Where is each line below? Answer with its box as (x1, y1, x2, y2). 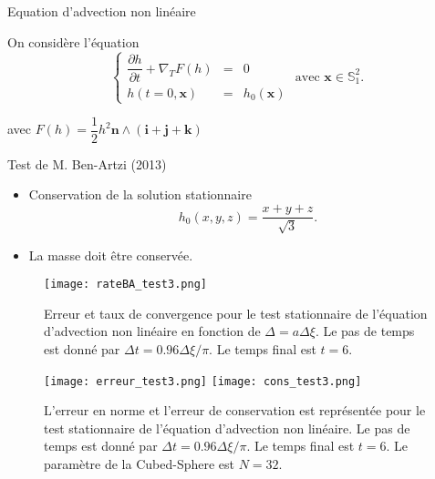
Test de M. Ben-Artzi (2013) (7, 154, 167, 173)
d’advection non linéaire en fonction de (44, 321, 261, 341)
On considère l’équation (7, 32, 140, 51)
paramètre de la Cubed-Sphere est (44, 454, 235, 473)
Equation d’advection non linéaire (7, 2, 196, 20)
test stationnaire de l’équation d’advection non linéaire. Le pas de (44, 418, 410, 437)
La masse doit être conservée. (28, 245, 193, 264)
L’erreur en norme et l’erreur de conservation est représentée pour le (44, 401, 426, 420)
